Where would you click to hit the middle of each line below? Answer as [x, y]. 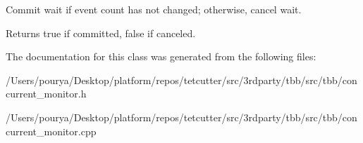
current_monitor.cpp [51, 131]
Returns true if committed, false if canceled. [101, 33]
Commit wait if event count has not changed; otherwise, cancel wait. [154, 9]
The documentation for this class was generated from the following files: [161, 56]
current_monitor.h [46, 94]
